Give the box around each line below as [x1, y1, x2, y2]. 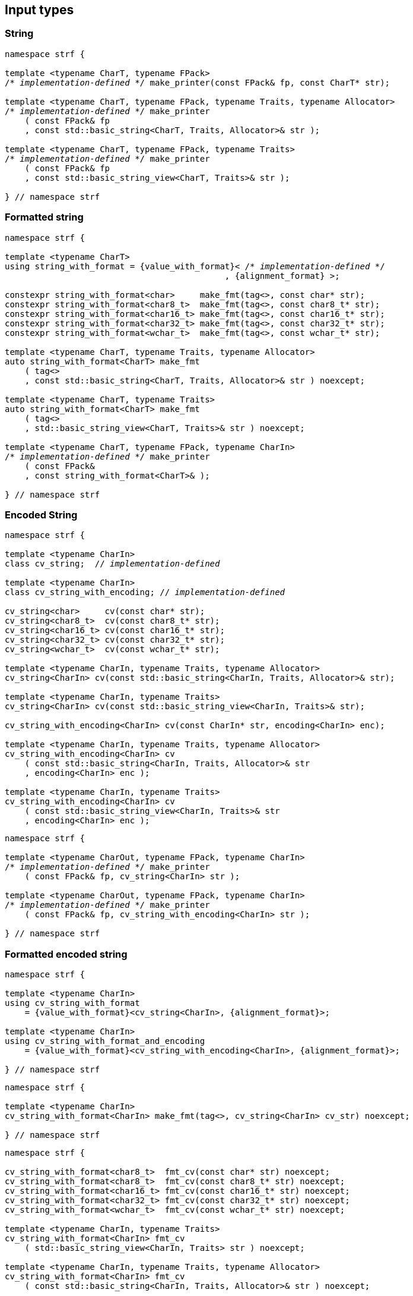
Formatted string [5, 211, 84, 224]
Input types [5, 2, 74, 17]
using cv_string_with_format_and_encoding [5, 1036, 205, 1046]
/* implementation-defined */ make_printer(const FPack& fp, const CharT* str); [5, 77, 390, 87]
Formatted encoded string [5, 948, 128, 960]
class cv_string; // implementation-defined [5, 559, 220, 569]
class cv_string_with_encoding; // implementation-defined [5, 587, 285, 597]
